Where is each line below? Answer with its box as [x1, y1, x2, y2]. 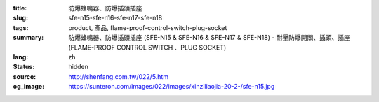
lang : [13, 52, 29, 61]
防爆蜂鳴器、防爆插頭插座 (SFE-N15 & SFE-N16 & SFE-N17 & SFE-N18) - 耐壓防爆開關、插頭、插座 [68, 34, 351, 42]
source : [13, 72, 36, 80]
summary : [13, 34, 44, 42]
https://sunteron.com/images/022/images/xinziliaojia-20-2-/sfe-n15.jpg [68, 82, 275, 91]
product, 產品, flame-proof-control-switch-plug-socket [68, 23, 227, 31]
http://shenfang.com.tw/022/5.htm [68, 72, 168, 80]
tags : [13, 23, 29, 31]
